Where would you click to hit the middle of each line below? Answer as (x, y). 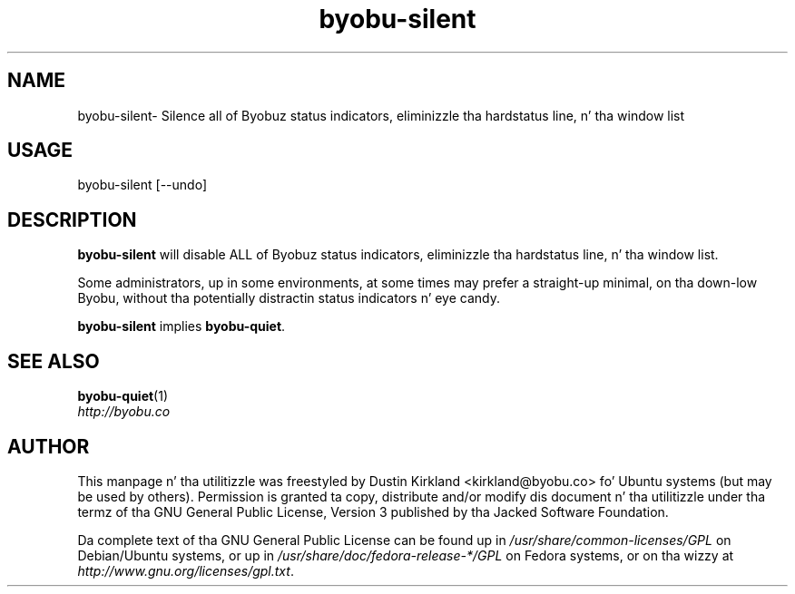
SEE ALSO (54, 361)
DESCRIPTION (72, 219)
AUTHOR (49, 446)
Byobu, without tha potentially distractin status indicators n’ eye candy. (289, 298)
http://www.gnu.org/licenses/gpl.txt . (186, 570)
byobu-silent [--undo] (142, 185)
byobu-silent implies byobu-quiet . (182, 326)
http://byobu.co (124, 412)
